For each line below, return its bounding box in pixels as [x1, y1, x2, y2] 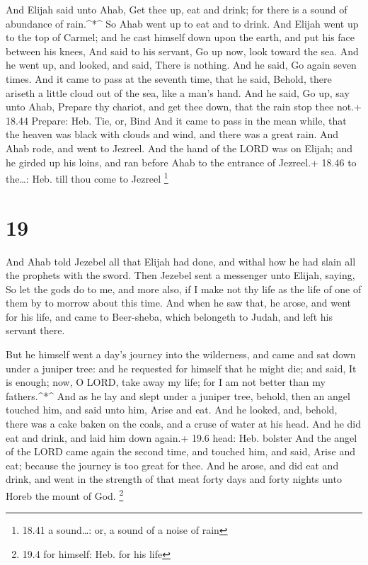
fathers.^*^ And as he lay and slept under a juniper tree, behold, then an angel [6, 388, 350, 403]
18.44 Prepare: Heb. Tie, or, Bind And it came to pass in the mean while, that [6, 113, 347, 127]
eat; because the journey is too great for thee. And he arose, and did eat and [6, 457, 339, 472]
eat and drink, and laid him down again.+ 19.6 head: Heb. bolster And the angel [6, 430, 357, 445]
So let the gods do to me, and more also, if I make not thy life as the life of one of [6, 281, 362, 296]
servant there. [6, 323, 65, 338]
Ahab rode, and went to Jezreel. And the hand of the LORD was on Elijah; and [6, 140, 352, 155]
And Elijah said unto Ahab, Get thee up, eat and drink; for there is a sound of [6, 2, 347, 16]
